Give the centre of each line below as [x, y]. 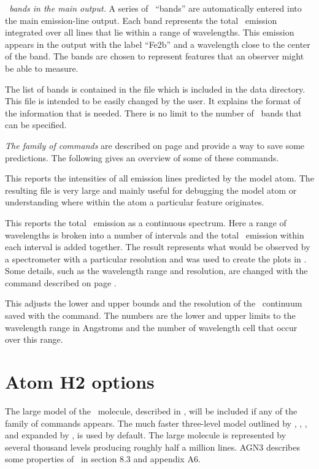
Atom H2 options [80, 382]
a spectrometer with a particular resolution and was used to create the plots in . [156, 258]
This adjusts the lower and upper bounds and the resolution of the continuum [154, 303]
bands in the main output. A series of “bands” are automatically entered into [156, 8]
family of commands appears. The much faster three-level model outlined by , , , [156, 423]
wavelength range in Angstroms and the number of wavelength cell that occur [151, 327]
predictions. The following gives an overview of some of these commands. [142, 157]
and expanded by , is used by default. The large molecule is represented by [146, 435]
